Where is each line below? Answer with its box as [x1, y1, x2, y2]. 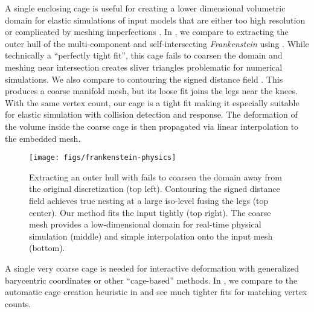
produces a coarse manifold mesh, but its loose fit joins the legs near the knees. [5, 84, 298, 97]
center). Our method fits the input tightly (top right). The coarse [29, 206, 271, 218]
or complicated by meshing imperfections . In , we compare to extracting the [5, 25, 289, 38]
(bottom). [29, 241, 65, 254]
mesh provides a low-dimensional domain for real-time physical [29, 218, 261, 231]
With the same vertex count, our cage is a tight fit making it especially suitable [5, 96, 300, 109]
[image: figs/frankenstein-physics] [29, 153, 176, 162]
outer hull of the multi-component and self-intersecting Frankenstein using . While [5, 37, 309, 49]
